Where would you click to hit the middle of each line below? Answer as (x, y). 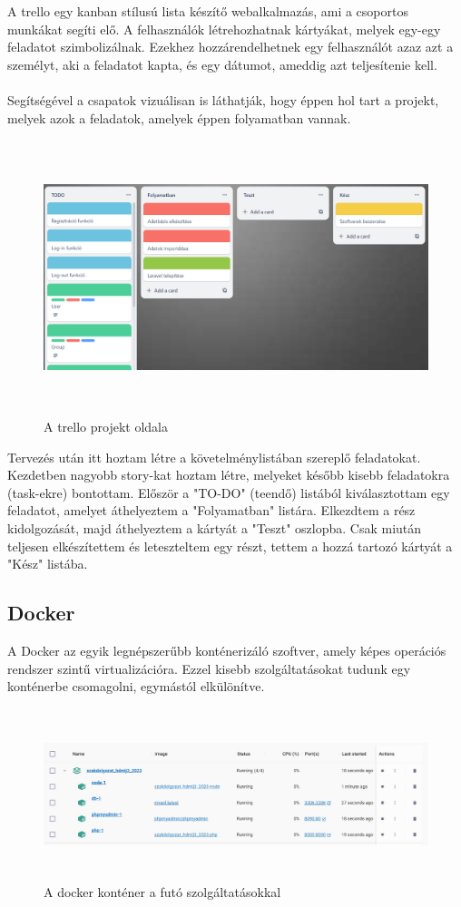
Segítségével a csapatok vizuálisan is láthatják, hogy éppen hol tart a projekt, (223, 99)
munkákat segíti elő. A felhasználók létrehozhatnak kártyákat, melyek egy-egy (224, 29)
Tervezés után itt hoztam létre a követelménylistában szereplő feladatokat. (214, 457)
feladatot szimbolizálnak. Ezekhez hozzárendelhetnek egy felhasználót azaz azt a (230, 47)
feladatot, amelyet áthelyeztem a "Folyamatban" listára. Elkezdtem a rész (211, 510)
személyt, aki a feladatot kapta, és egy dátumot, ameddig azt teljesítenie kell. (222, 64)
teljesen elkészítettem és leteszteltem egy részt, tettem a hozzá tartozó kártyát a (230, 546)
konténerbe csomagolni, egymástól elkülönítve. (136, 686)
